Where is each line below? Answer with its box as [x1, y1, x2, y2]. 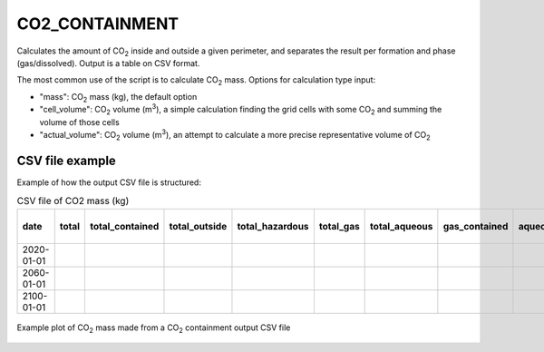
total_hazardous [237, 220, 309, 232]
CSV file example [16, 152, 117, 168]
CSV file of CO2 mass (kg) [16, 195, 130, 208]
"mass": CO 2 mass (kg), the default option [39, 91, 198, 104]
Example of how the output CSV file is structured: [16, 177, 201, 188]
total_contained [89, 220, 160, 232]
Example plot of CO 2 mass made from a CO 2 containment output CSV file [16, 322, 291, 335]
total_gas [318, 220, 360, 232]
